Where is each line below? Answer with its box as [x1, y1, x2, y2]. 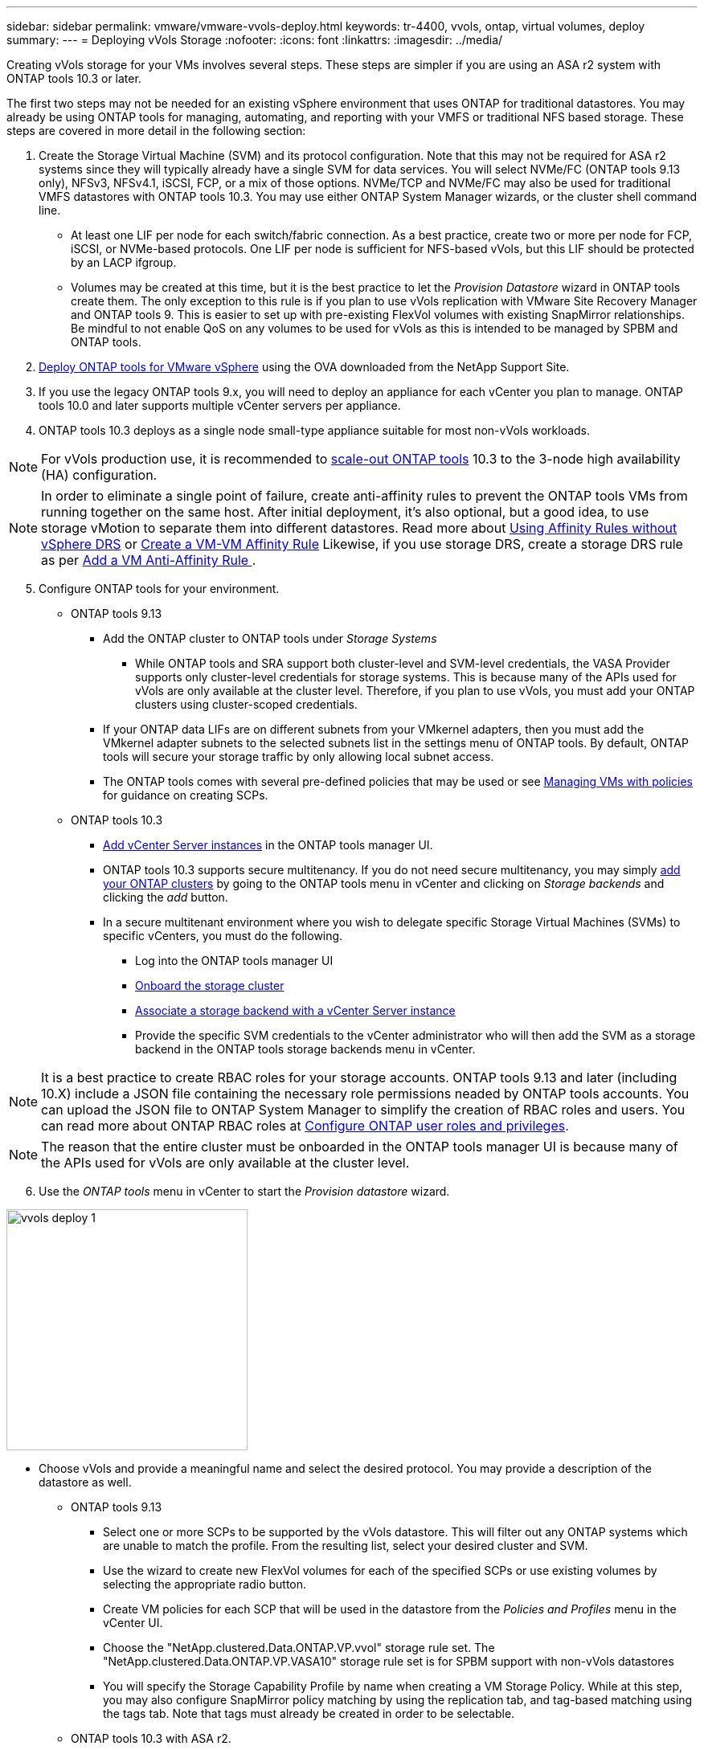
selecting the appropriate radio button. [103, 1577, 307, 1591]
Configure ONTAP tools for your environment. [39, 582, 280, 595]
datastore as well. [39, 1475, 132, 1489]
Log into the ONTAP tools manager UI [135, 954, 334, 967]
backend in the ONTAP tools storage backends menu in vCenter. [135, 1042, 476, 1056]
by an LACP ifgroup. [71, 256, 177, 269]
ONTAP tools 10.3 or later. [6, 72, 141, 85]
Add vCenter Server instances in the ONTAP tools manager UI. [103, 838, 433, 852]
